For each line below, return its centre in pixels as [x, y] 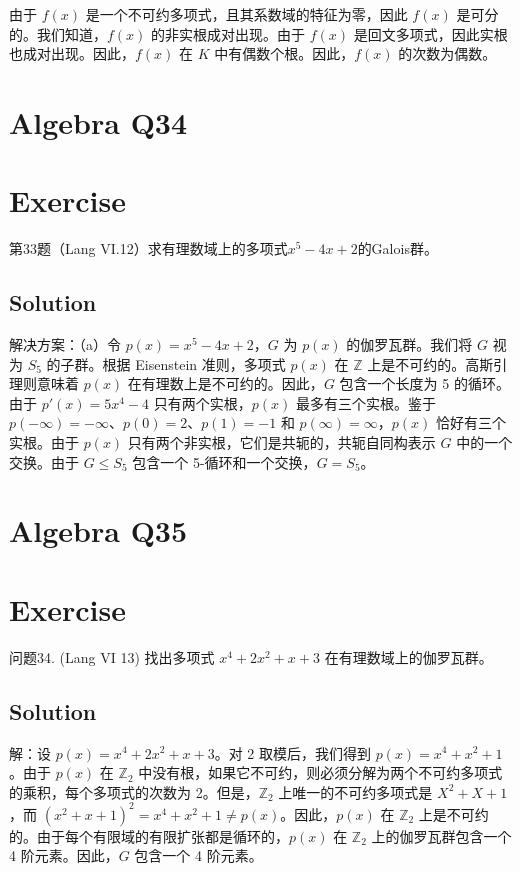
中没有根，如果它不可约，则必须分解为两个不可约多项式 [320, 772]
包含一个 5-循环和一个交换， [224, 461]
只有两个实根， [202, 402]
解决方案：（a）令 [65, 344]
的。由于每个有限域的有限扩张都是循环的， [149, 835]
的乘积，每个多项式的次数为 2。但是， [134, 791]
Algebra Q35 [98, 530]
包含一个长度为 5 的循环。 [424, 383]
